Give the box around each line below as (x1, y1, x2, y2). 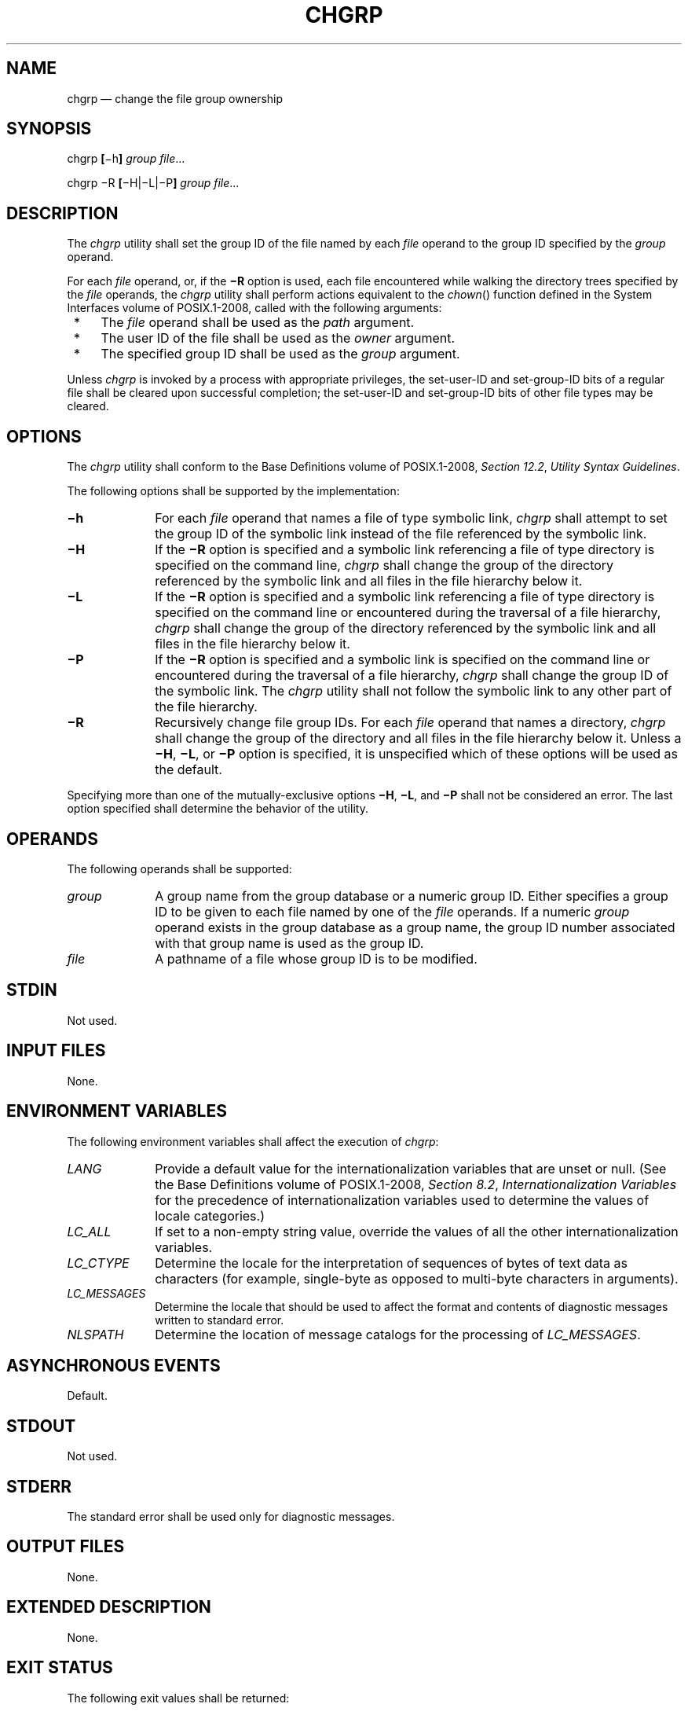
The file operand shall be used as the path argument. (101, 314, 415, 331)
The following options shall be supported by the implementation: (67, 484, 400, 498)
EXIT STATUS (6, 1658, 113, 1678)
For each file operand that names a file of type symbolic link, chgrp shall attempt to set (155, 510, 668, 527)
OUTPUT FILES (6, 1537, 125, 1557)
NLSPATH (67, 1326, 124, 1342)
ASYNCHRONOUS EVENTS (6, 1355, 221, 1375)
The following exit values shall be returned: (67, 1691, 290, 1705)
